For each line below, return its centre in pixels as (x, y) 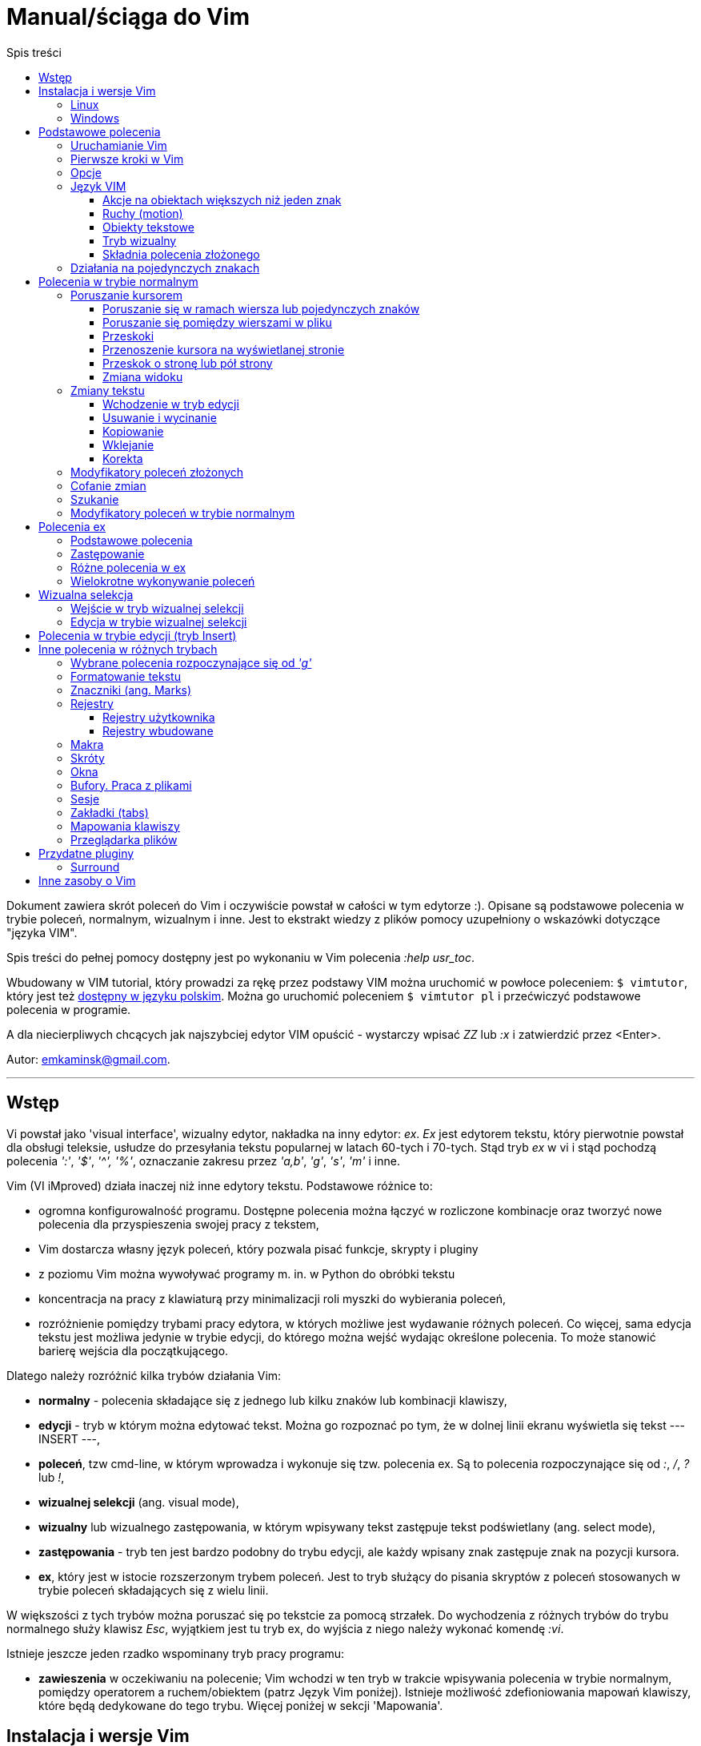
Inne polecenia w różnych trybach (128, 649)
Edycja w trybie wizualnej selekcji (159, 622)
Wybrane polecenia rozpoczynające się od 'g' (191, 662)
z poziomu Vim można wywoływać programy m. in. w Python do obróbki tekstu (247, 1273)
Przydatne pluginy (86, 853)
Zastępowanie (108, 553)
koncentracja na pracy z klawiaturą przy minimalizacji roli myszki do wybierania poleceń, (272, 1298)
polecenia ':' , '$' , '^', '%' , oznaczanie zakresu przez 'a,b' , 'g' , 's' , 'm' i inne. (203, 1161)
